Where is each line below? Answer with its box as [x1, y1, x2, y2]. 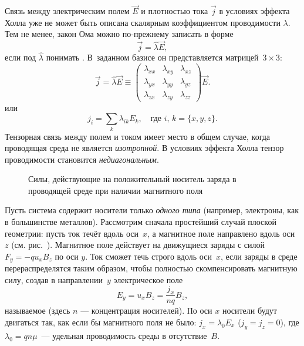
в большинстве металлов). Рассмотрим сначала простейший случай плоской [5, 216, 276, 228]
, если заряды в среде [220, 250, 298, 262]
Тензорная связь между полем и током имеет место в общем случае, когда [5, 130, 271, 142]
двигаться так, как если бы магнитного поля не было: [5, 315, 197, 328]
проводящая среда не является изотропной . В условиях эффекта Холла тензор [5, 142, 284, 154]
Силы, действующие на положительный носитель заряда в [28, 173, 237, 185]
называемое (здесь [5, 304, 70, 317]
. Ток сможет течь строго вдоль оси [85, 250, 212, 262]
